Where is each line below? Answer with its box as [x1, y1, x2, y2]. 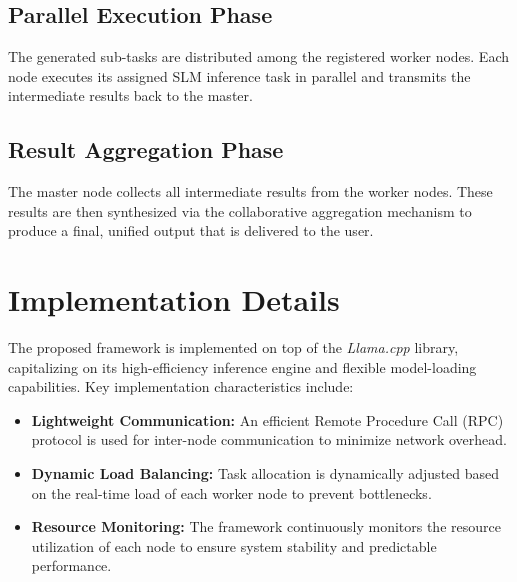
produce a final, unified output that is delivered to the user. [8, 220, 374, 241]
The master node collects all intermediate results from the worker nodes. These [8, 181, 493, 202]
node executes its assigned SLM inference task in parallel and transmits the [8, 65, 471, 86]
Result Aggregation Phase [8, 134, 284, 165]
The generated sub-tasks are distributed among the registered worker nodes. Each [8, 46, 510, 67]
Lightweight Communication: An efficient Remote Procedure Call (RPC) [31, 409, 504, 430]
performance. [31, 555, 112, 576]
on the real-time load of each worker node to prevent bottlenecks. [31, 482, 432, 503]
